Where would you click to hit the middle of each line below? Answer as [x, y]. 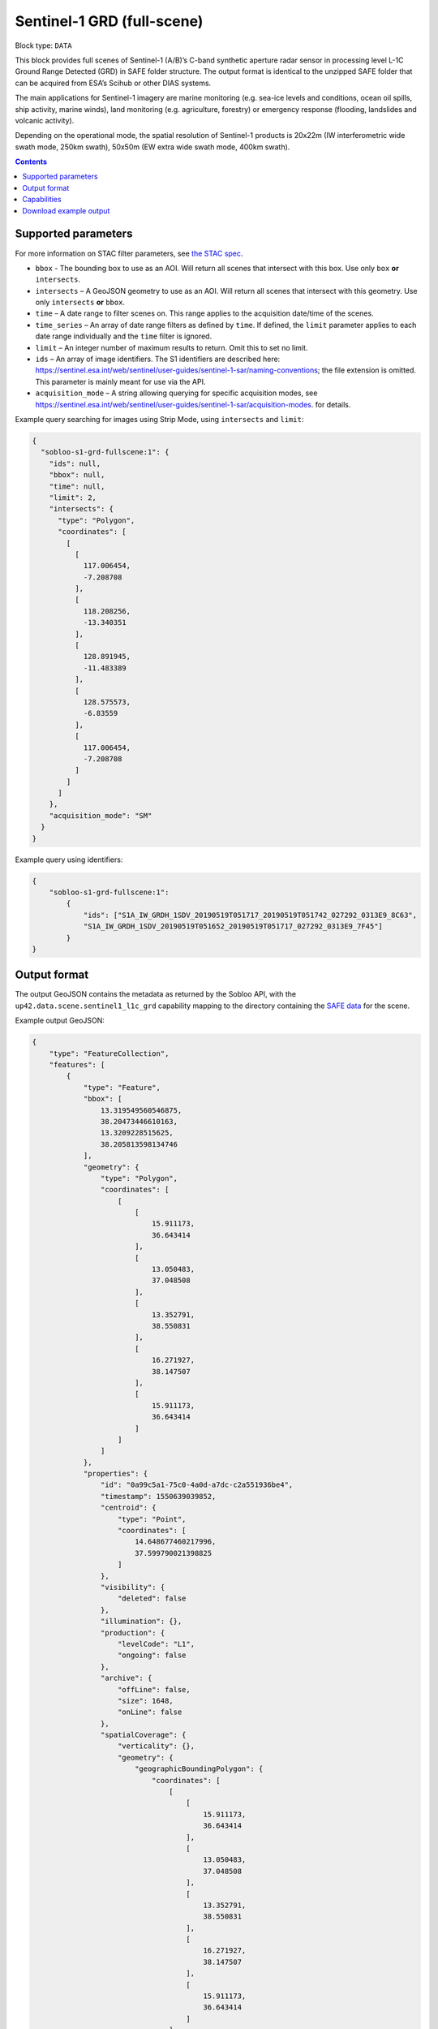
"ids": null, [75, 463]
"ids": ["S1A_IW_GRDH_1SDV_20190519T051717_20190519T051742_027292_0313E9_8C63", [250, 915]
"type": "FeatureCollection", [109, 1053]
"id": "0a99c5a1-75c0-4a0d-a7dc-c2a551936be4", [197, 1485]
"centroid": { [129, 1508]
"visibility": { [133, 1587]
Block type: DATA [43, 45]
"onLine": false [150, 1712]
